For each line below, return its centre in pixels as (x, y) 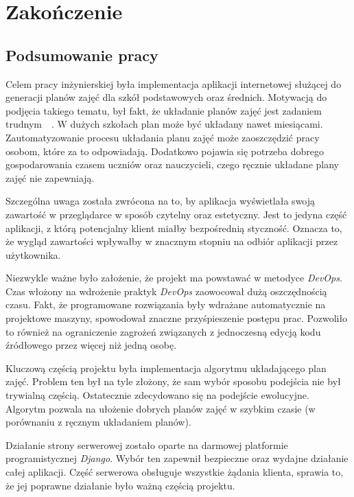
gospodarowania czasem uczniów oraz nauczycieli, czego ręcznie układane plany (172, 164)
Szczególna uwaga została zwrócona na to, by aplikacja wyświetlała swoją (161, 201)
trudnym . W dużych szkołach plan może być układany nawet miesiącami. (164, 124)
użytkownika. (33, 254)
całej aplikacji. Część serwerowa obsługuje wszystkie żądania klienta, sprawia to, (175, 472)
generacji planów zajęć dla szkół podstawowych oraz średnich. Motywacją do (166, 97)
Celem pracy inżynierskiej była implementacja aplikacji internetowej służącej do (174, 83)
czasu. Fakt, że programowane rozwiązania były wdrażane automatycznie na (166, 304)
